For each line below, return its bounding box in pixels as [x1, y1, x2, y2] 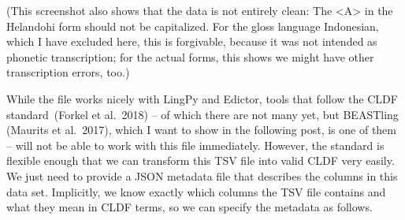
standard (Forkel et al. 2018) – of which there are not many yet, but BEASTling [6, 106, 399, 122]
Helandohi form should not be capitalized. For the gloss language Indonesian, [6, 17, 379, 34]
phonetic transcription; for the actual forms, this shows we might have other [6, 48, 374, 65]
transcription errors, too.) [6, 64, 130, 80]
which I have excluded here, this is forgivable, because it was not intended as [6, 33, 377, 50]
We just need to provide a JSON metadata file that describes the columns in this [6, 167, 398, 184]
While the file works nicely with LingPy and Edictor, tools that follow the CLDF [6, 90, 398, 106]
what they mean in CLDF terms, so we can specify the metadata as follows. [6, 199, 373, 215]
